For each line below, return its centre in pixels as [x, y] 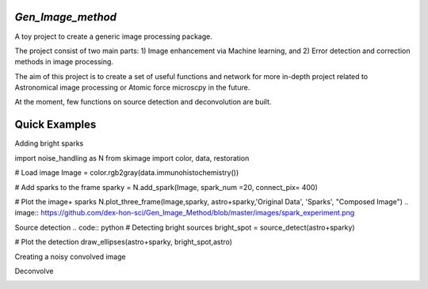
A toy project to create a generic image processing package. [114, 36]
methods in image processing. [64, 62]
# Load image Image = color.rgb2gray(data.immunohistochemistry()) [127, 173]
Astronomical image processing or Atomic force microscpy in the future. [132, 88]
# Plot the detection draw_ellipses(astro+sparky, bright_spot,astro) [124, 242]
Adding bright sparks [49, 143]
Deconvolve [34, 271]
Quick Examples [55, 125]
